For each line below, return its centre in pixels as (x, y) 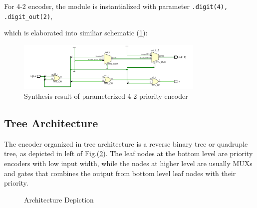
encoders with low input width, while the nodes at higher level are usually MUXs (128, 163)
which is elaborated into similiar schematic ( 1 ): (76, 33)
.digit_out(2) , (28, 16)
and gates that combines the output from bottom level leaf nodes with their (120, 173)
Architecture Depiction (59, 199)
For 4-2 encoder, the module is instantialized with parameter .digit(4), (116, 6)
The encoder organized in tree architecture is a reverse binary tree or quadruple (126, 143)
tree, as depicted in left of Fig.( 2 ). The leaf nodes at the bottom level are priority (128, 153)
